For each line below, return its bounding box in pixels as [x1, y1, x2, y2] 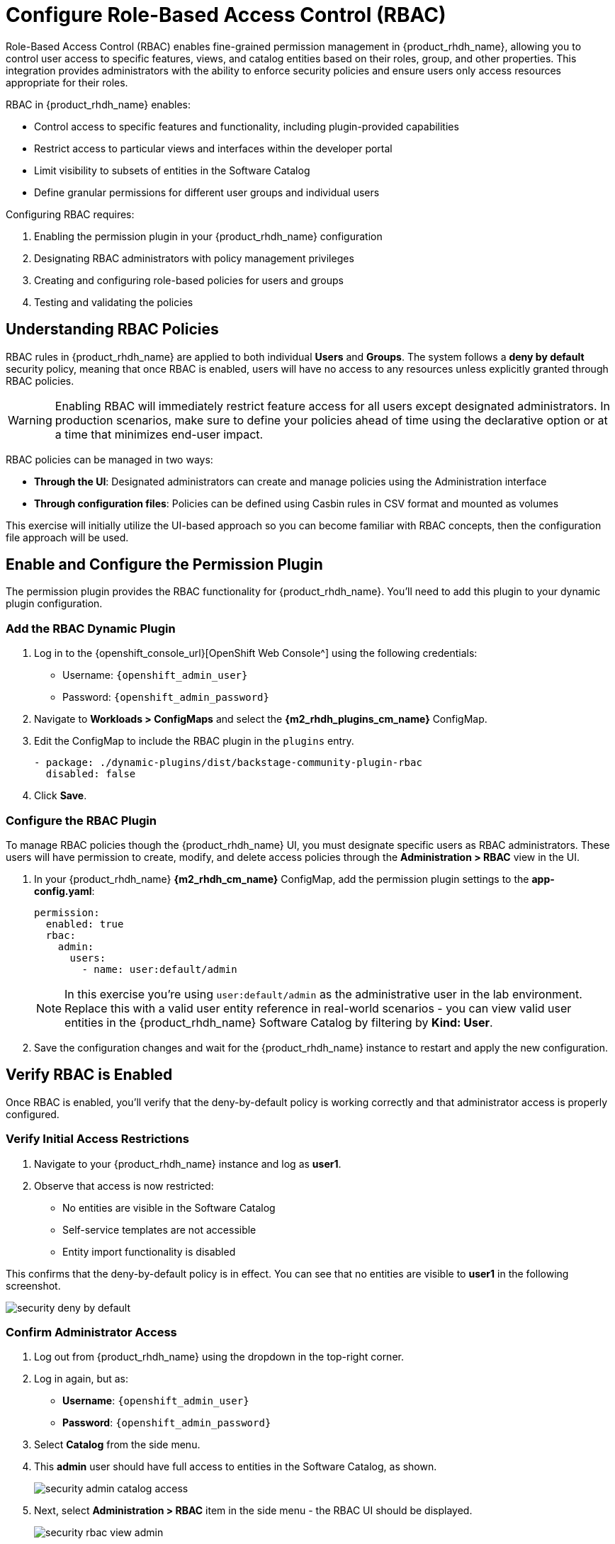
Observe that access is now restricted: [34, 1179, 214, 1192]
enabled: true [45, 918, 124, 930]
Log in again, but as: [34, 1373, 129, 1385]
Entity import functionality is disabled [62, 1245, 236, 1258]
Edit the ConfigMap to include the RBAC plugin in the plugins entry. [34, 735, 354, 748]
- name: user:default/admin [81, 963, 237, 975]
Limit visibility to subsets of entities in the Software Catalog [34, 164, 310, 176]
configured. [6, 1108, 60, 1120]
